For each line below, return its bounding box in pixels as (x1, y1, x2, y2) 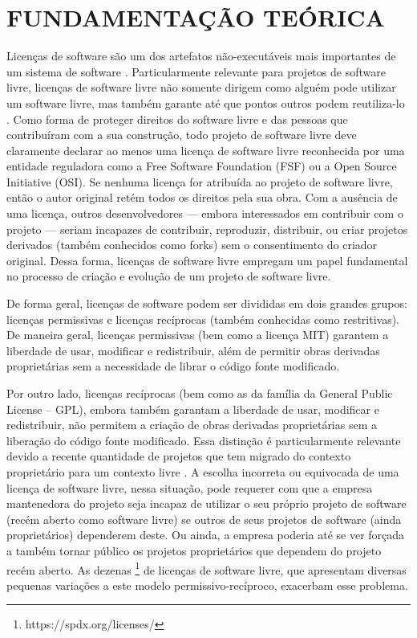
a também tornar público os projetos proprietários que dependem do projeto (6, 542, 382, 558)
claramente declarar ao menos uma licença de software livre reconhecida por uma (6, 141, 405, 158)
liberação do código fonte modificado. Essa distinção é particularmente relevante (6, 431, 401, 448)
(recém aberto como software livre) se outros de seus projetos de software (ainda (6, 510, 402, 527)
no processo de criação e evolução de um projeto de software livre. (6, 268, 331, 284)
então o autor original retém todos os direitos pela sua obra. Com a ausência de (6, 189, 398, 206)
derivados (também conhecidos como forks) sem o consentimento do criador (6, 236, 378, 253)
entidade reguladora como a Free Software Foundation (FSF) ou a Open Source (6, 157, 397, 174)
